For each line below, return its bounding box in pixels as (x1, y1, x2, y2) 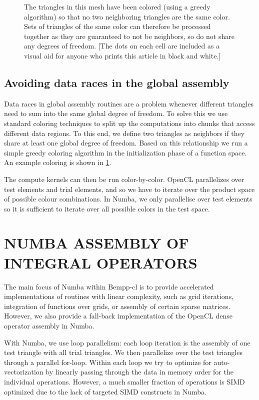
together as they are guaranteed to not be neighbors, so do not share (24, 30, 234, 41)
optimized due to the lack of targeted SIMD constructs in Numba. (4, 386, 206, 396)
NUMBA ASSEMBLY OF (4, 232, 189, 253)
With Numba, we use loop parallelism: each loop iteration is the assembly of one (4, 337, 250, 347)
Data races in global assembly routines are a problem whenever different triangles (4, 98, 253, 108)
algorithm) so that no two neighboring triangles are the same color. (24, 11, 230, 21)
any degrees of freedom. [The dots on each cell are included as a (24, 40, 220, 51)
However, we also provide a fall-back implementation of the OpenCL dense (4, 310, 232, 321)
